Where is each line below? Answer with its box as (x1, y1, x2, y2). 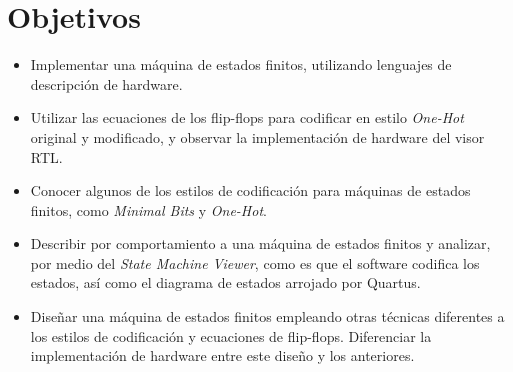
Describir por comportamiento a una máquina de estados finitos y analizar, (30, 233, 491, 254)
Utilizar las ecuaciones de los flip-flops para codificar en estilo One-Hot (30, 107, 464, 128)
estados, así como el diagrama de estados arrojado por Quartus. (30, 272, 421, 293)
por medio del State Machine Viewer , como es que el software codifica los (30, 252, 480, 273)
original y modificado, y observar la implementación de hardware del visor (30, 126, 485, 147)
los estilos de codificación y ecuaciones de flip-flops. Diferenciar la (30, 325, 432, 346)
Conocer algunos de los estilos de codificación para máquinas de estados (30, 180, 471, 201)
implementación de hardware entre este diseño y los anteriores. (30, 345, 415, 366)
